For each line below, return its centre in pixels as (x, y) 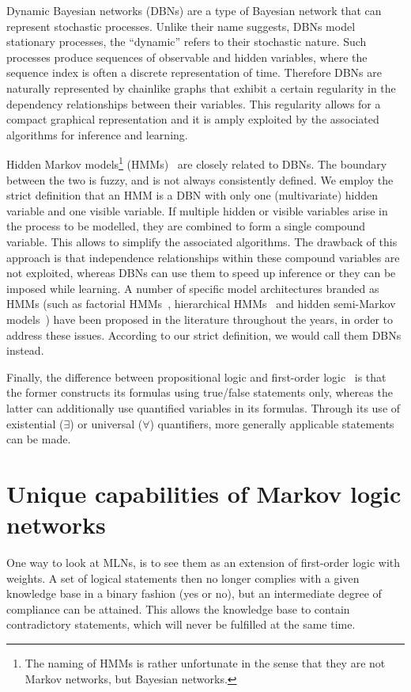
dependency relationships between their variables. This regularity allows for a (194, 103)
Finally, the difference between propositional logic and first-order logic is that (196, 376)
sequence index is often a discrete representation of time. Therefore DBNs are (194, 72)
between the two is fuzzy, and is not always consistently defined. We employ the (200, 179)
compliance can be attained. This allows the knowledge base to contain (178, 608)
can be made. (39, 439)
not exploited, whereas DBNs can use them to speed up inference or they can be (201, 273)
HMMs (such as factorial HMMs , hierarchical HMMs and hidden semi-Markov (201, 304)
